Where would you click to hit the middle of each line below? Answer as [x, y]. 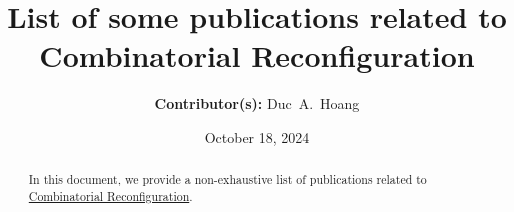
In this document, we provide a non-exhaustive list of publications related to [227, 179]
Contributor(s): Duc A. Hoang [257, 103]
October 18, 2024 [257, 136]
